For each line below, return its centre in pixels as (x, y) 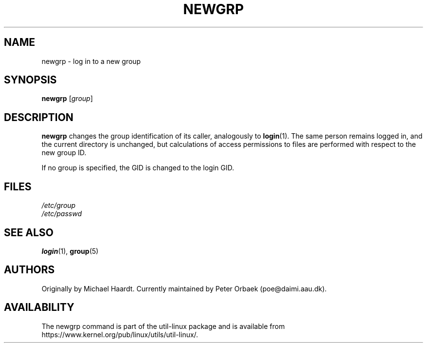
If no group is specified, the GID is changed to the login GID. (138, 168)
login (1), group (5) (70, 251)
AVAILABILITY (39, 307)
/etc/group (58, 205)
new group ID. (64, 153)
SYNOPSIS (30, 80)
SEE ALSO (29, 232)
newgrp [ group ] (67, 99)
